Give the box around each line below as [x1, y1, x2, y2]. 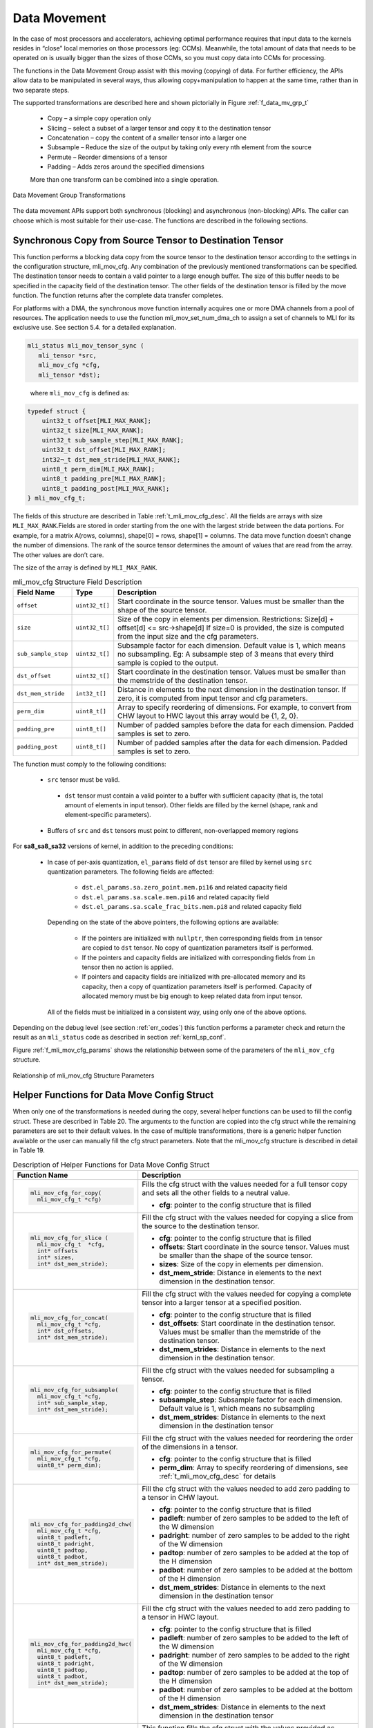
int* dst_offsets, [37, 1327, 95, 1334]
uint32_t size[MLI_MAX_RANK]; [41, 426, 144, 435]
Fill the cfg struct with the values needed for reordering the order [142, 1433, 354, 1443]
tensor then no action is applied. [82, 963, 174, 971]
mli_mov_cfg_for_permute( [30, 1449, 112, 1456]
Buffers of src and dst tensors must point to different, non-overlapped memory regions [47, 826, 298, 834]
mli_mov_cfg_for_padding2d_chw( [30, 1521, 133, 1528]
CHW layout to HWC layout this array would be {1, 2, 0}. [117, 711, 298, 720]
